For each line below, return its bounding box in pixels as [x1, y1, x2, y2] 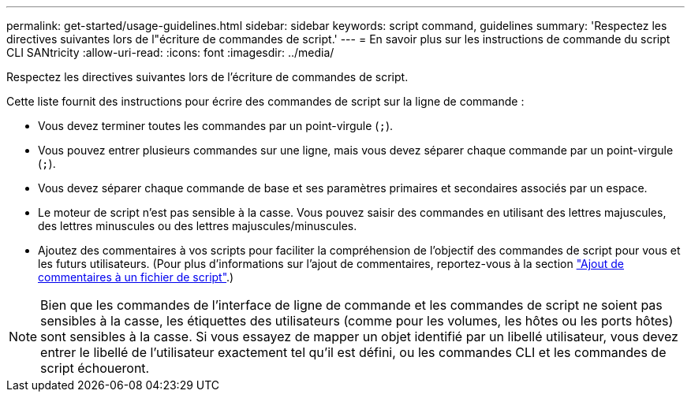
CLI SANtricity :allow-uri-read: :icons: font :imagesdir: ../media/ [6, 46, 334, 59]
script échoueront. [40, 360, 150, 376]
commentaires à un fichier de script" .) [38, 270, 234, 284]
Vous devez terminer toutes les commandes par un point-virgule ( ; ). [38, 119, 394, 132]
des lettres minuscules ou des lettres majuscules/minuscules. [38, 219, 357, 232]
